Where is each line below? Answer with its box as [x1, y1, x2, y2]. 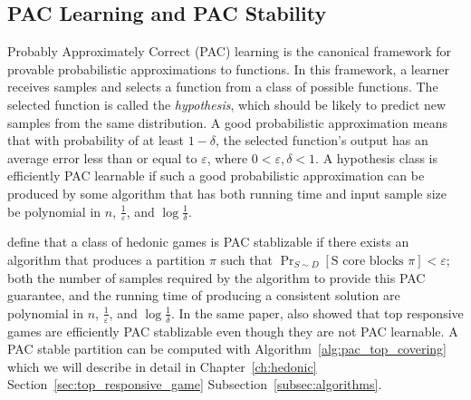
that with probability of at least [7, 131, 184, 150]
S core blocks [331, 254, 404, 268]
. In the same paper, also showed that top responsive [170, 303, 464, 322]
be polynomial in [7, 201, 101, 220]
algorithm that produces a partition [7, 249, 206, 268]
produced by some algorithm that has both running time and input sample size [7, 183, 447, 202]
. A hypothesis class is [315, 148, 437, 167]
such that [220, 249, 273, 268]
